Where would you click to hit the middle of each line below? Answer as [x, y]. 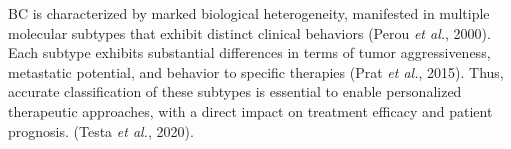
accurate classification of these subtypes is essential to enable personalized [235, 91]
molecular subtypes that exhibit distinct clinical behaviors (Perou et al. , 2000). [249, 32]
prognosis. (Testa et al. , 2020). [101, 130]
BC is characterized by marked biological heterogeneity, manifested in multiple [249, 13]
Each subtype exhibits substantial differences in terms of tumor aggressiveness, [249, 52]
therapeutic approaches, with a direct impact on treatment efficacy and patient [250, 110]
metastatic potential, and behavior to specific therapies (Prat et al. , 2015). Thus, [256, 71]
